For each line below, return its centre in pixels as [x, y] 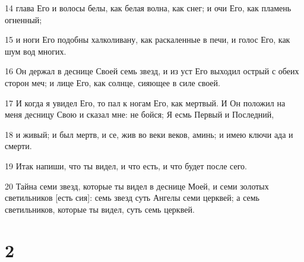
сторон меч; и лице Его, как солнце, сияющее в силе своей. [113, 82]
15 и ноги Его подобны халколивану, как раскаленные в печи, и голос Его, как [148, 40]
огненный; [23, 19]
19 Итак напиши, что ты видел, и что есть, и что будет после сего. [126, 165]
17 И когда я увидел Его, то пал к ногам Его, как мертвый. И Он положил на [145, 102]
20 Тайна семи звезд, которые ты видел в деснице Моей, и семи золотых [137, 186]
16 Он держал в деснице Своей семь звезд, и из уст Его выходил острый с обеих [152, 71]
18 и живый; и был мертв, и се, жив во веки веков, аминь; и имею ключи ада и [149, 134]
